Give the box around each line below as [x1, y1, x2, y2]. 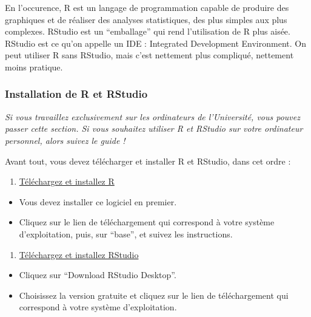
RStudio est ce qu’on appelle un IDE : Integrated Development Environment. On [5, 36, 306, 49]
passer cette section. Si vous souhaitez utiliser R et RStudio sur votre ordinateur [5, 122, 303, 135]
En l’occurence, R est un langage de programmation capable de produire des [5, 1, 289, 13]
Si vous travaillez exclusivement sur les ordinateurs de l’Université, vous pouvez [5, 110, 300, 123]
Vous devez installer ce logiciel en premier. [19, 195, 177, 208]
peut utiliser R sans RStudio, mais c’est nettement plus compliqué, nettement [5, 49, 294, 61]
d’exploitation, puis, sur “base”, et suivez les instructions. [19, 227, 233, 240]
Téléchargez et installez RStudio [19, 248, 139, 261]
